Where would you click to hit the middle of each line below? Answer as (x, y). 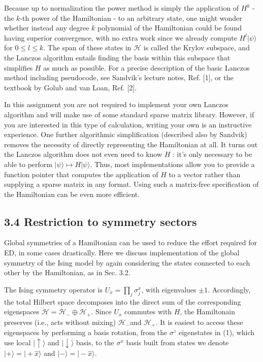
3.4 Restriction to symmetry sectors (101, 221)
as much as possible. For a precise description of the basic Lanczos (146, 67)
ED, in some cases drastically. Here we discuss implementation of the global (122, 253)
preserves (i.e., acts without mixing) (60, 322)
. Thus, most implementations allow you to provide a (172, 164)
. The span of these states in (87, 47)
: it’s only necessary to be (212, 154)
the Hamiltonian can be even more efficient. (72, 194)
